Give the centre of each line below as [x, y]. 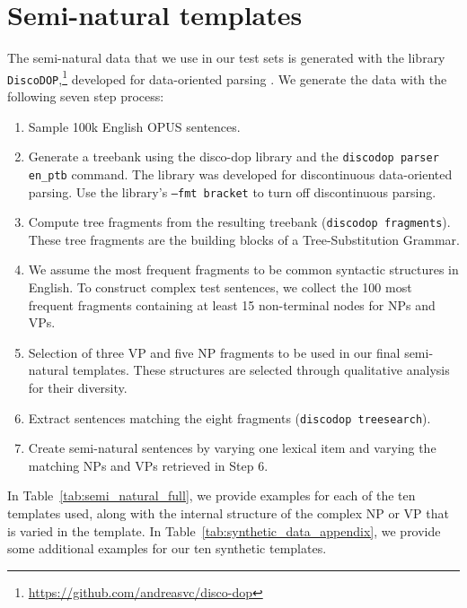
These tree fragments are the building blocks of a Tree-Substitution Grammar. [244, 239]
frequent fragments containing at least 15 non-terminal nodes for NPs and [232, 304]
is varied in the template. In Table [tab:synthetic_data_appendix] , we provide [224, 530]
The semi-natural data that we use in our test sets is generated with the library [226, 58]
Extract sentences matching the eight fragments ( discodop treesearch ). [229, 417]
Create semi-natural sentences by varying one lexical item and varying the [232, 448]
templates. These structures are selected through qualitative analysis [261, 370]
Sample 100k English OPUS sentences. [134, 126]
